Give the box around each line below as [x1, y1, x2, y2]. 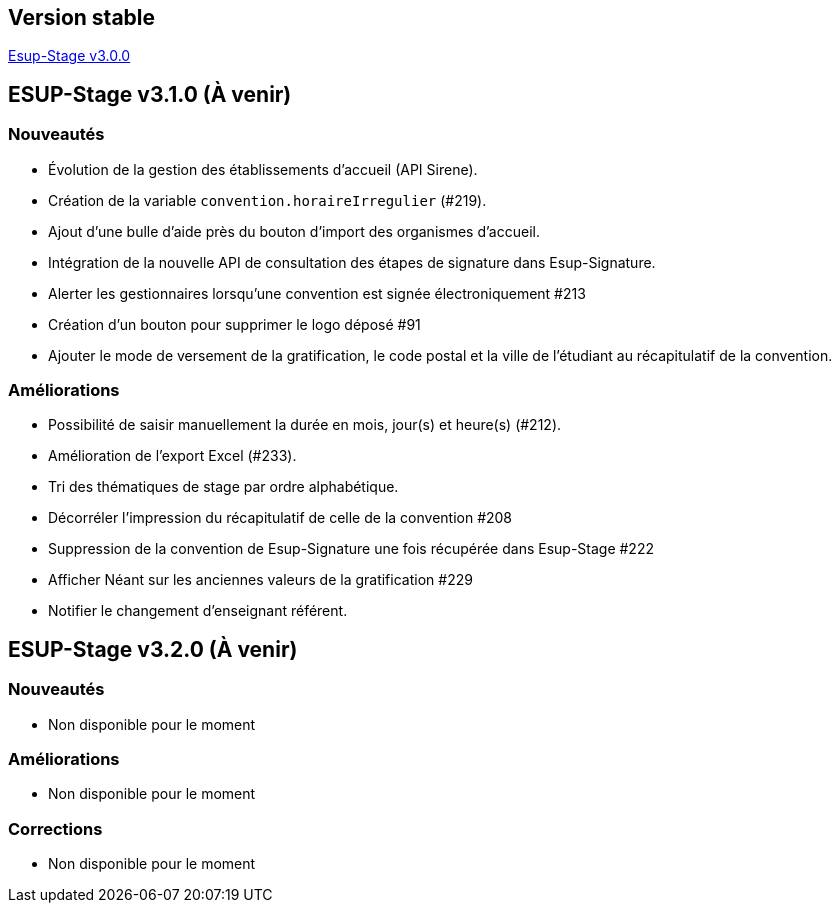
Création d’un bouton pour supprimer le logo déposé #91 [48, 315, 421, 333]
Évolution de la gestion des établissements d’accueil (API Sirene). [48, 160, 478, 178]
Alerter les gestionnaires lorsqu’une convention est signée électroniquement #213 [48, 284, 586, 302]
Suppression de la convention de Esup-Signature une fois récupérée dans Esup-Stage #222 [48, 540, 654, 558]
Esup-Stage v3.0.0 [8, 47, 131, 65]
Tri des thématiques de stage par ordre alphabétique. [48, 478, 399, 496]
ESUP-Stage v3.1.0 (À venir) [8, 81, 292, 107]
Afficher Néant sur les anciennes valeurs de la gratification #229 [48, 571, 473, 589]
